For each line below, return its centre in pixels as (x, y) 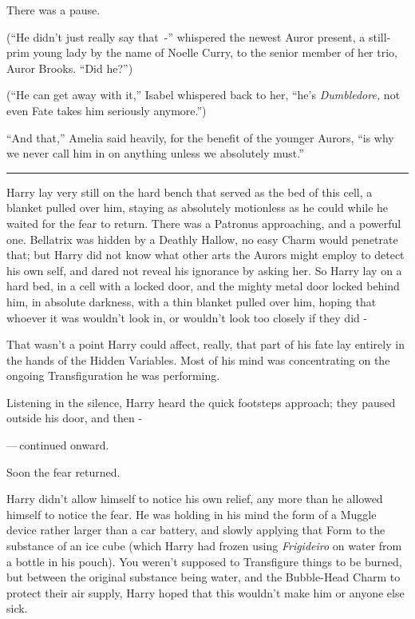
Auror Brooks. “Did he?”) (70, 68)
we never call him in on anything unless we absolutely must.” (155, 153)
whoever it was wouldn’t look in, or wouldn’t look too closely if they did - (187, 317)
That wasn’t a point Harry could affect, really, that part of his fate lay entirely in (206, 344)
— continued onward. (58, 445)
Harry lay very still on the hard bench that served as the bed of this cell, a (190, 192)
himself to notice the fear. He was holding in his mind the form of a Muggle (192, 514)
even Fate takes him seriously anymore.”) (107, 110)
